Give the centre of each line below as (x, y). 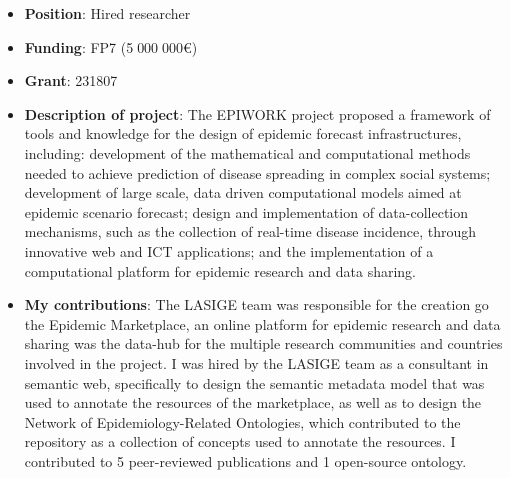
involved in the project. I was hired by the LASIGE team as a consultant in (256, 362)
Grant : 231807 (71, 80)
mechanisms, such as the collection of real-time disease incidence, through (250, 231)
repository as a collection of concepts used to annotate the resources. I (240, 441)
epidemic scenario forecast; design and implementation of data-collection (246, 211)
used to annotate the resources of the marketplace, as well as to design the (253, 402)
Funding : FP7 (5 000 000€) (111, 46)
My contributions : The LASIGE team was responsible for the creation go (256, 304)
